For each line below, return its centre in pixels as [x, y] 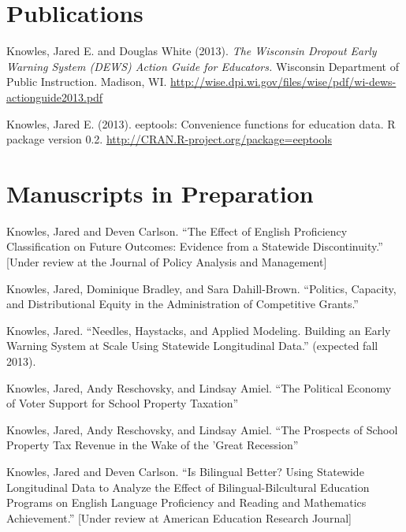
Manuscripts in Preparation [160, 193]
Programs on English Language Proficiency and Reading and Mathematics [186, 502]
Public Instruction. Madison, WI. [87, 82]
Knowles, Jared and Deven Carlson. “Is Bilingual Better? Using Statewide [185, 471]
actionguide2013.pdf [55, 97]
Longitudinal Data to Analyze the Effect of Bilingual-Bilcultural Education [188, 487]
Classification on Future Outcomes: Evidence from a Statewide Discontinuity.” [195, 246]
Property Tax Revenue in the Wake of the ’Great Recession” [153, 445]
